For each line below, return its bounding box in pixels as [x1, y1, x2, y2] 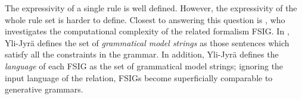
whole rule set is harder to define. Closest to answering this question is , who [5, 13, 285, 25]
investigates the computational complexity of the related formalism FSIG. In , [5, 25, 289, 37]
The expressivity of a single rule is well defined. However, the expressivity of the [5, 2, 297, 14]
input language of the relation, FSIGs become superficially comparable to [5, 71, 273, 84]
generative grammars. [5, 83, 83, 95]
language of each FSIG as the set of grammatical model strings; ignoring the [5, 59, 284, 72]
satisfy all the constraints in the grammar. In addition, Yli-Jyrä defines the [5, 48, 279, 60]
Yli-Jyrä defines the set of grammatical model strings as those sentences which [5, 36, 289, 49]
